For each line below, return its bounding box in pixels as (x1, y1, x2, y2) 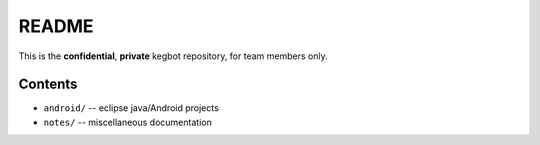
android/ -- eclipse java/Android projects (43, 102, 219, 114)
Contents (18, 76, 78, 93)
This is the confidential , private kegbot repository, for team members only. (18, 50, 329, 62)
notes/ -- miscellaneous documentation (43, 116, 212, 128)
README (18, 15, 94, 37)
